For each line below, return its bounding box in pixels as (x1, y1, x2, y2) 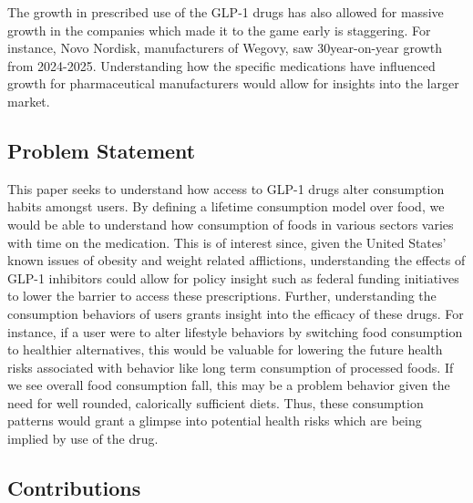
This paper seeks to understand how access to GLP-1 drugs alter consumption (7, 179, 445, 198)
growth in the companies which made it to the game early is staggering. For (7, 20, 431, 39)
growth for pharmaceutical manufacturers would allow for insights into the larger (7, 74, 459, 93)
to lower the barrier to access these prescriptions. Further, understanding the (7, 286, 437, 305)
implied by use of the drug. (7, 429, 159, 448)
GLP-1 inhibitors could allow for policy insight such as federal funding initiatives (7, 268, 459, 287)
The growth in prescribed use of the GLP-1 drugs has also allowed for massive (7, 3, 444, 21)
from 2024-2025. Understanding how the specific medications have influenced (7, 56, 436, 75)
